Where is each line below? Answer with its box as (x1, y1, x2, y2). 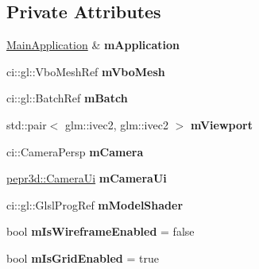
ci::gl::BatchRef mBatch (6, 90, 128, 106)
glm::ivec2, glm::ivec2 (65, 116, 168, 133)
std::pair (6, 116, 47, 133)
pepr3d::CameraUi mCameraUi (6, 170, 167, 186)
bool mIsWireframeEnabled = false (6, 223, 195, 240)
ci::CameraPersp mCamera (6, 143, 144, 159)
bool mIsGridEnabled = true (6, 249, 159, 266)
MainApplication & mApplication (6, 37, 180, 53)
